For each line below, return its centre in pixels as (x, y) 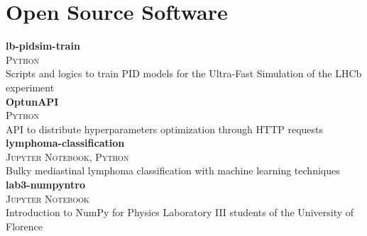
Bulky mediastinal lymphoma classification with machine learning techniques (173, 170)
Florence (24, 226)
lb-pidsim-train (43, 46)
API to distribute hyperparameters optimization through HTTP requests (165, 129)
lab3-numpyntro (45, 185)
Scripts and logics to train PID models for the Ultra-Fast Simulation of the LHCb (184, 73)
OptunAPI (32, 101)
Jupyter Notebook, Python (67, 156)
